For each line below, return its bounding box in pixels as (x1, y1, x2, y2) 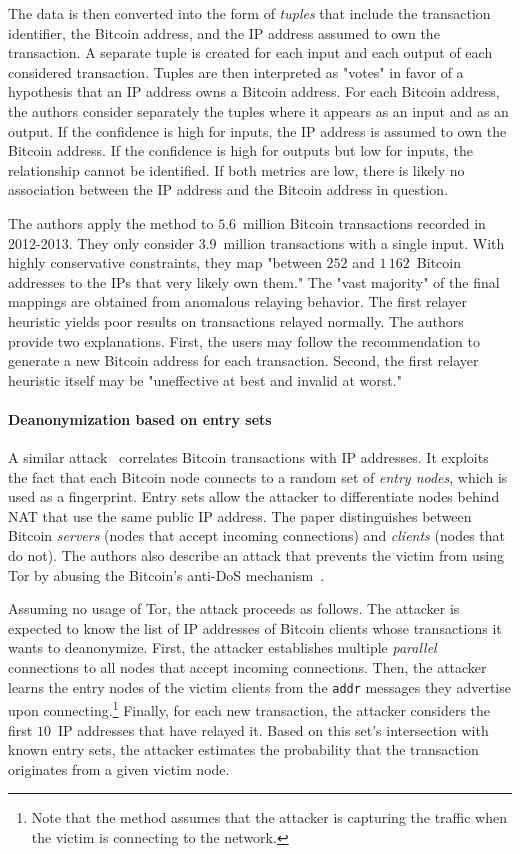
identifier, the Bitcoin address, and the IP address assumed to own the (8, 22, 440, 43)
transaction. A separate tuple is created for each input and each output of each (8, 42, 493, 63)
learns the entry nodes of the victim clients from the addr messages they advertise (8, 676, 511, 697)
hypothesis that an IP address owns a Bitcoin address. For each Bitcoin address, (8, 81, 500, 102)
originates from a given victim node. (8, 758, 230, 779)
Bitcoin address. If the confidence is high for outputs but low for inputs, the (8, 140, 474, 161)
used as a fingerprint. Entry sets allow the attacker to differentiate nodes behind (8, 486, 500, 507)
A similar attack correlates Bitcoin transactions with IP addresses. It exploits (8, 447, 489, 468)
